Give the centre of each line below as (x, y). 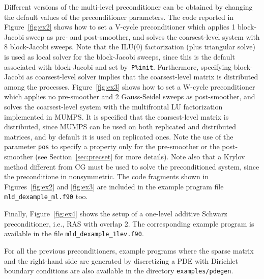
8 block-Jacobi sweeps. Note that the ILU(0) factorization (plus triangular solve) (130, 47)
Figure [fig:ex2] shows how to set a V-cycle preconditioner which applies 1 (120, 27)
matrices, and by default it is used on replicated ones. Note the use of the (119, 136)
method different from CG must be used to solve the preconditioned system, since (132, 166)
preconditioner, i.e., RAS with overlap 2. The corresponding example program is (129, 223)
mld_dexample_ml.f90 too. (46, 196)
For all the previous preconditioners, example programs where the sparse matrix (129, 250)
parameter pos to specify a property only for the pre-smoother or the (112, 146)
